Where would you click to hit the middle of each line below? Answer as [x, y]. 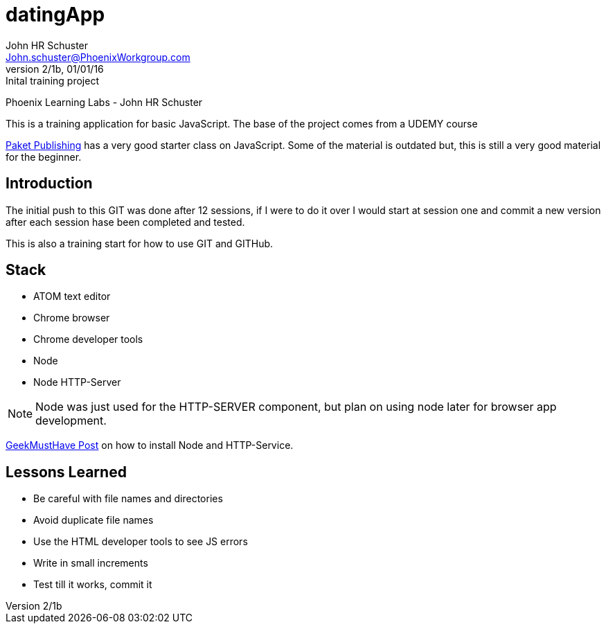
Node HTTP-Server [77, 382]
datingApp [55, 15]
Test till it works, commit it [93, 585]
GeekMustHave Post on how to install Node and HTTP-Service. [150, 445]
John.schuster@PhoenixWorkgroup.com [98, 57]
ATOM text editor [72, 296]
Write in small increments [91, 563]
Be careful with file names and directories [128, 499]
